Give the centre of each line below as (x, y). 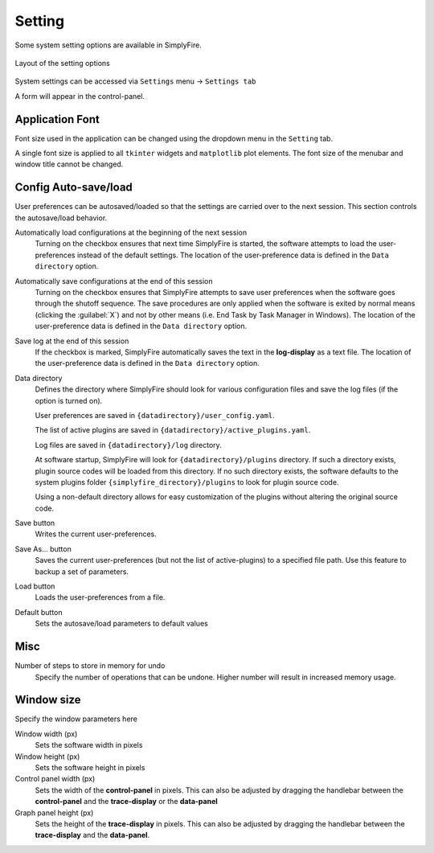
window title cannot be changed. (69, 164)
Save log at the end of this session (72, 341)
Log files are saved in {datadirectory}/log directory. (129, 445)
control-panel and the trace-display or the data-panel (127, 802)
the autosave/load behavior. (61, 218)
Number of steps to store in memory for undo (90, 666)
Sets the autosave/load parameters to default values (121, 624)
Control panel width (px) (55, 779)
